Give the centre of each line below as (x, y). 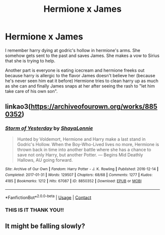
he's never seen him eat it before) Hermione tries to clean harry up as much (82, 81)
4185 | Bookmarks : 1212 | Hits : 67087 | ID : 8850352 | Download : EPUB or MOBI (73, 181)
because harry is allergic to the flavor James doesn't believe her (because (80, 75)
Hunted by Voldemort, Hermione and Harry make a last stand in (81, 139)
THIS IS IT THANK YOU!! (35, 210)
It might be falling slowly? (45, 226)
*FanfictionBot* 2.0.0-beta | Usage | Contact (48, 197)
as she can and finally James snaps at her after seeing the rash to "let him (80, 86)
